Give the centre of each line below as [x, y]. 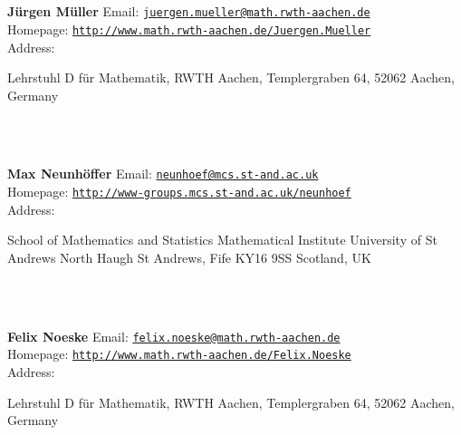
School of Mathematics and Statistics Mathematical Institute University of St [222, 240]
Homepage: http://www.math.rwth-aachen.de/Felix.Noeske [179, 354]
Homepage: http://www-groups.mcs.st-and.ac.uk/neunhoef [179, 192]
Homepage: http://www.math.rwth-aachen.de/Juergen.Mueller [189, 29]
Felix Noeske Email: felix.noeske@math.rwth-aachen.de [174, 336]
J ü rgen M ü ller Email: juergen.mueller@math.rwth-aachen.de [189, 11]
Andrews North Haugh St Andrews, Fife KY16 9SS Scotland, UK [189, 257]
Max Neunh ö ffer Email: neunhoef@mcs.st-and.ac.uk [163, 174]
